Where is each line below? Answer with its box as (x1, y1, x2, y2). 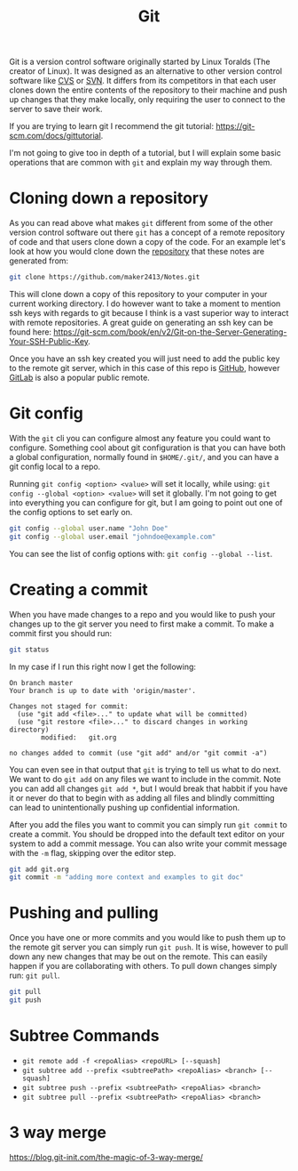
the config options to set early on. (9, 506, 133, 517)
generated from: (9, 255, 69, 266)
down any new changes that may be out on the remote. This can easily (9, 951, 268, 962)
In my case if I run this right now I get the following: (9, 661, 197, 672)
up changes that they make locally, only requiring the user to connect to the (9, 94, 286, 105)
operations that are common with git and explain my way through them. (9, 157, 273, 168)
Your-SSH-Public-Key (9, 336, 89, 346)
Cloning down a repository (9, 189, 208, 208)
